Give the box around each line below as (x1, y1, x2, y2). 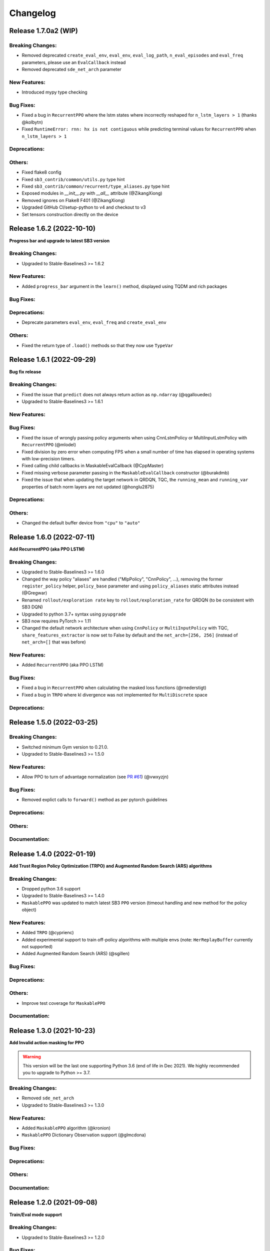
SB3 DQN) (21, 604, 43, 610)
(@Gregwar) (21, 590, 47, 596)
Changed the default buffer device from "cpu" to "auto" (21, 520, 140, 526)
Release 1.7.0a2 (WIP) (9, 27, 78, 35)
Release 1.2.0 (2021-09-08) (9, 1198, 97, 1207)
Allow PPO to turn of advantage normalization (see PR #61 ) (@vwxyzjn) (21, 774, 169, 780)
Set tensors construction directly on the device (21, 211, 118, 217)
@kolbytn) (21, 119, 43, 125)
